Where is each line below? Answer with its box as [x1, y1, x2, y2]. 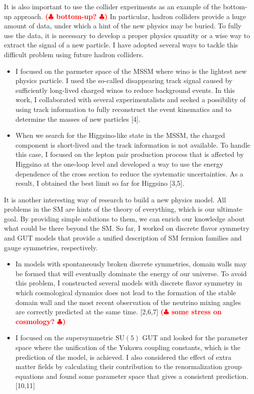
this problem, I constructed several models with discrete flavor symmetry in [15, 278, 242, 288]
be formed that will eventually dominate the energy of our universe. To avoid [15, 268, 247, 278]
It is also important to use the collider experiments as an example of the [4, 1, 221, 11]
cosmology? [15, 316, 55, 326]
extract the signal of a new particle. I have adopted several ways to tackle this [4, 40, 238, 50]
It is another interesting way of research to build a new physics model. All [4, 194, 226, 204]
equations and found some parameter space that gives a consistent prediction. [15, 371, 249, 381]
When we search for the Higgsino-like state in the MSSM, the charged [15, 130, 225, 140]
